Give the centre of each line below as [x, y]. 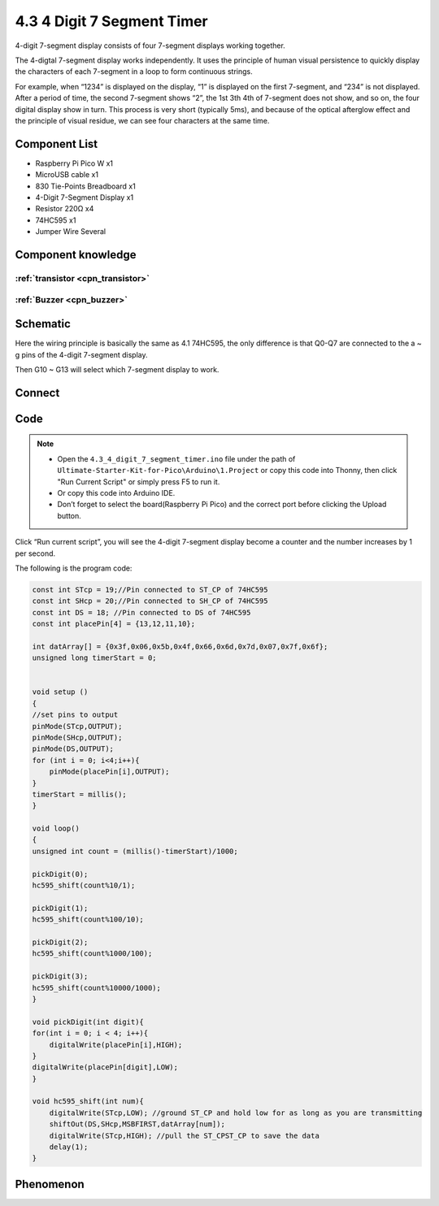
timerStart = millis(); [80, 794]
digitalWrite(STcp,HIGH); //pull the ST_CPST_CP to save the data [185, 1135]
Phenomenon [50, 1184]
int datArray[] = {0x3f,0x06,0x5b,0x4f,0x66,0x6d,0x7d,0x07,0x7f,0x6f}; [180, 646]
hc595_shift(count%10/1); [84, 885]
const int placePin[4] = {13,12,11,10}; [113, 624]
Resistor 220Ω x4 [65, 209]
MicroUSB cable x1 [67, 175]
